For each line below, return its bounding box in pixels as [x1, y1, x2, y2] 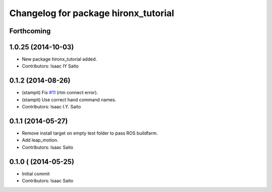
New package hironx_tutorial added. [22, 56, 97, 62]
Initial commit [22, 170, 50, 176]
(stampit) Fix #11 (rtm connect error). [22, 90, 98, 96]
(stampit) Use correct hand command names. [22, 96, 116, 103]
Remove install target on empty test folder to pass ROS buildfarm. [22, 130, 158, 136]
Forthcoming [9, 27, 51, 35]
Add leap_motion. [22, 137, 59, 143]
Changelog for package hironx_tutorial [9, 8, 174, 19]
